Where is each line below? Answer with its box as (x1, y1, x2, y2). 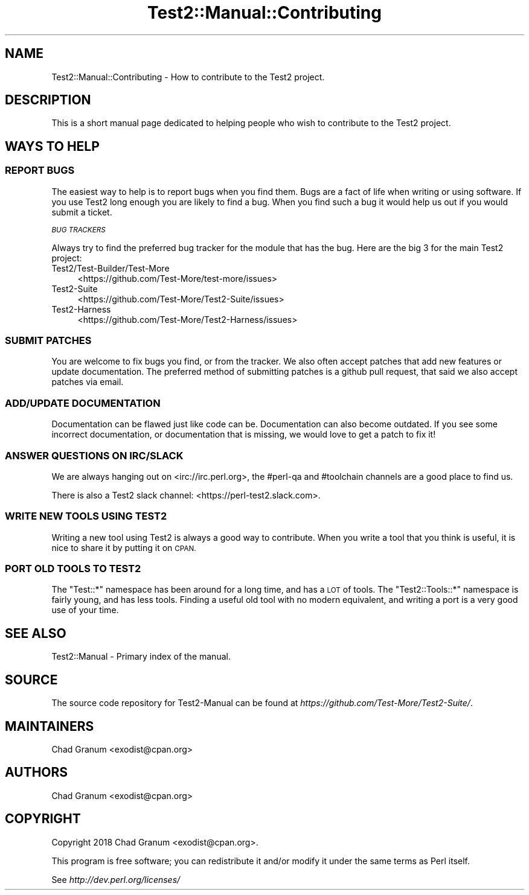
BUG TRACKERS (51, 225, 106, 234)
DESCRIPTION (5, 92, 91, 108)
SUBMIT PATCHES (5, 334, 92, 347)
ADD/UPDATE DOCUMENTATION (5, 397, 161, 409)
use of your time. (51, 605, 119, 616)
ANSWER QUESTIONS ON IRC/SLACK (5, 449, 184, 462)
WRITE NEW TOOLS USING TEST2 (5, 510, 167, 523)
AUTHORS (5, 765, 68, 780)
